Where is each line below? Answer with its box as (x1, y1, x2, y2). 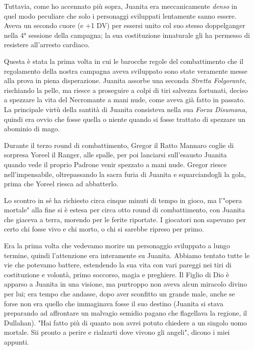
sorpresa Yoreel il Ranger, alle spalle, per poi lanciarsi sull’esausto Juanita (4, 149, 227, 160)
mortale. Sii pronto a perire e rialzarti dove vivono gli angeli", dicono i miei (4, 327, 230, 337)
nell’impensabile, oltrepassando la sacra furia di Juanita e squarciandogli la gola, (4, 169, 246, 179)
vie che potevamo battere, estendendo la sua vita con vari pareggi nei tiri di (4, 260, 231, 270)
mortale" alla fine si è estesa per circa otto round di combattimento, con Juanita (4, 204, 245, 215)
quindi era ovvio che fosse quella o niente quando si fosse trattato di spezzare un (4, 114, 246, 124)
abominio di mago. (4, 123, 60, 134)
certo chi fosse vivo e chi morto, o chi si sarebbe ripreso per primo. (4, 224, 204, 234)
